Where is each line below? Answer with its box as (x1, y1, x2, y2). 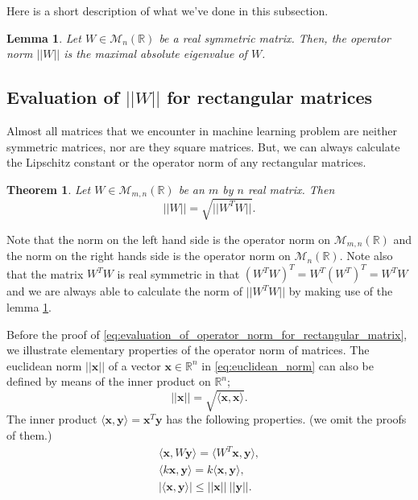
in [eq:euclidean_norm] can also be (201, 357, 374, 374)
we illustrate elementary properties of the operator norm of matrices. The (6, 341, 370, 358)
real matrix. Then (247, 180, 335, 197)
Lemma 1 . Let (6, 29, 81, 46)
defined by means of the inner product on (6, 373, 211, 390)
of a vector (108, 357, 161, 374)
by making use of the (288, 283, 393, 300)
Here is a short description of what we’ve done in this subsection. (6, 2, 329, 19)
